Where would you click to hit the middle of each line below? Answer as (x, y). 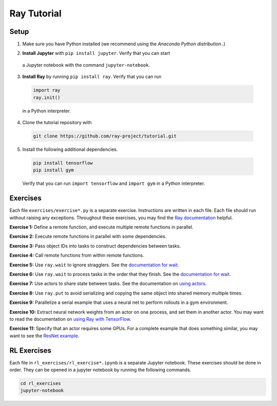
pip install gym (54, 170)
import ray (47, 90)
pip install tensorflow (63, 163)
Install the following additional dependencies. (70, 149)
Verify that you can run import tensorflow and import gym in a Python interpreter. (114, 183)
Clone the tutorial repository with (57, 122)
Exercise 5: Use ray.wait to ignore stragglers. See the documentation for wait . (94, 265)
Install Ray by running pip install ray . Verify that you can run (92, 76)
